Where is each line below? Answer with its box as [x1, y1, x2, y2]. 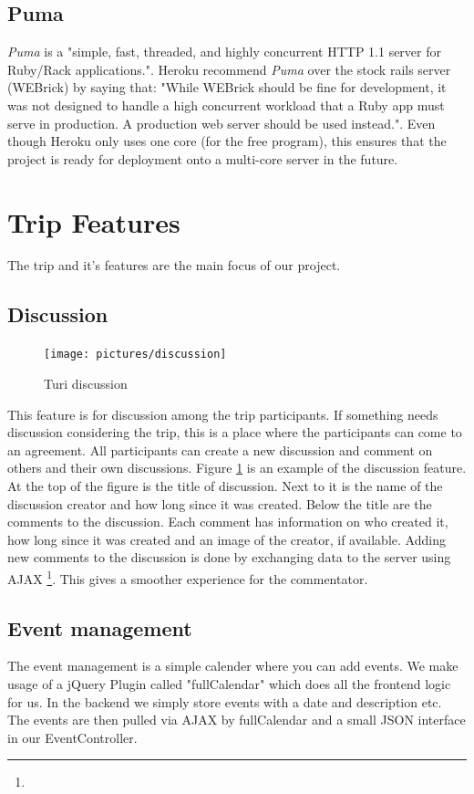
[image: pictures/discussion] [44, 348, 227, 361]
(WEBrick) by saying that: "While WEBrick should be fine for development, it [7, 78, 447, 97]
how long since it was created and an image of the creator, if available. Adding [7, 529, 446, 548]
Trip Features [7, 203, 180, 240]
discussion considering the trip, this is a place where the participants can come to [7, 423, 462, 442]
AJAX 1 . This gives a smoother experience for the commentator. [7, 566, 368, 588]
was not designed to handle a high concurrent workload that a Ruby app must [7, 95, 445, 114]
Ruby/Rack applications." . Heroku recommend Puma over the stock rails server [7, 59, 451, 78]
